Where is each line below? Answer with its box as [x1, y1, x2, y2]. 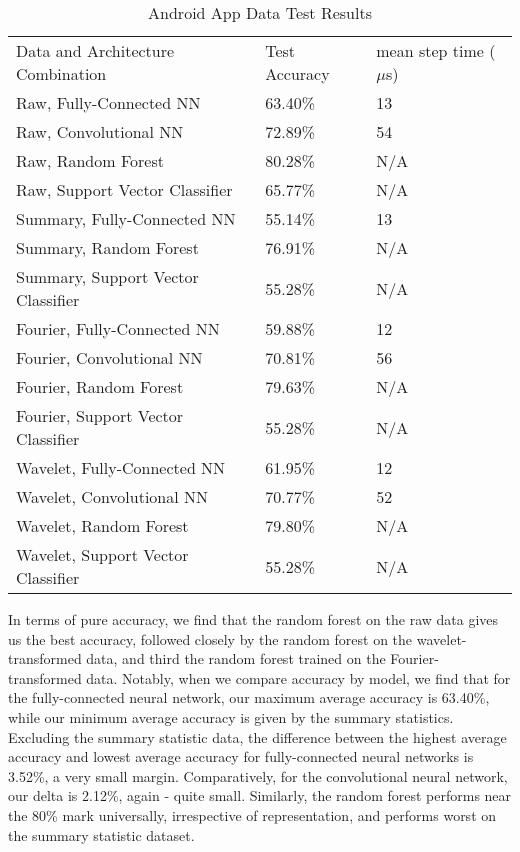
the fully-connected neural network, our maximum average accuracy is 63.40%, [8, 687, 490, 708]
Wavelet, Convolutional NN [16, 485, 209, 508]
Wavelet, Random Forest [16, 514, 189, 537]
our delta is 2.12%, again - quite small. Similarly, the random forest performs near [8, 785, 512, 806]
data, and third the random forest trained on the [86, 648, 386, 669]
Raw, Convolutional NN [16, 120, 184, 143]
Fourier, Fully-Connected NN [16, 317, 220, 340]
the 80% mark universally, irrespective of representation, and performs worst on [8, 804, 497, 825]
